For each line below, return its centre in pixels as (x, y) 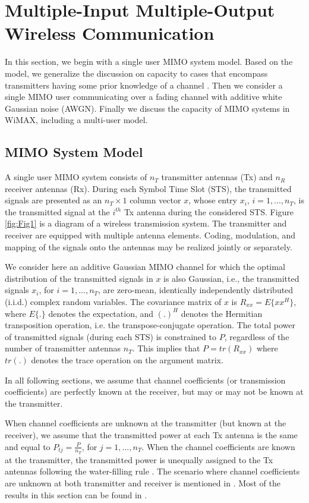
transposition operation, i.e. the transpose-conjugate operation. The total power (150, 325)
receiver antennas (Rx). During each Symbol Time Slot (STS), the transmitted (148, 188)
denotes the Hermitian (222, 313)
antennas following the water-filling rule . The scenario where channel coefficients (152, 471)
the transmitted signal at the (57, 211)
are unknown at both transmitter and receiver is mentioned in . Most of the (143, 482)
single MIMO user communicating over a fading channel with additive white (144, 97)
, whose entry (213, 200)
